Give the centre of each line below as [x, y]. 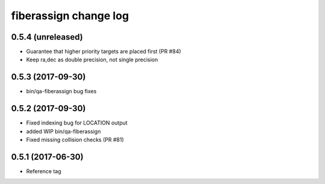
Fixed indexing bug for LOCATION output [77, 123]
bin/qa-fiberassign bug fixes [61, 91]
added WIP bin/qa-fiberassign [63, 131]
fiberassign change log [70, 16]
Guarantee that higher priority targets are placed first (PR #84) [104, 52]
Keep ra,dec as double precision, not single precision [92, 60]
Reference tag [44, 171]
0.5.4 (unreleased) [47, 37]
